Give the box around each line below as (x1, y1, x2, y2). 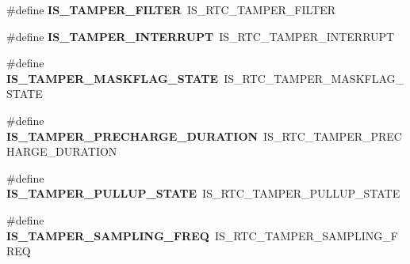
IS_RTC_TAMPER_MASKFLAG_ (224, 70, 404, 86)
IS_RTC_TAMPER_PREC (263, 127, 402, 144)
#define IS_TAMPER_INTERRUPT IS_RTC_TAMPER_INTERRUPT (6, 28, 395, 44)
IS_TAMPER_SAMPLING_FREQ (6, 227, 209, 243)
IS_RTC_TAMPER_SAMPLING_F (214, 227, 398, 243)
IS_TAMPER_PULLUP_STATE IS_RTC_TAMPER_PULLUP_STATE (6, 185, 400, 202)
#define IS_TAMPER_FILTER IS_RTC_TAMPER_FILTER (6, 2, 336, 17)
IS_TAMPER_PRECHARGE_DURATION (6, 127, 259, 144)
